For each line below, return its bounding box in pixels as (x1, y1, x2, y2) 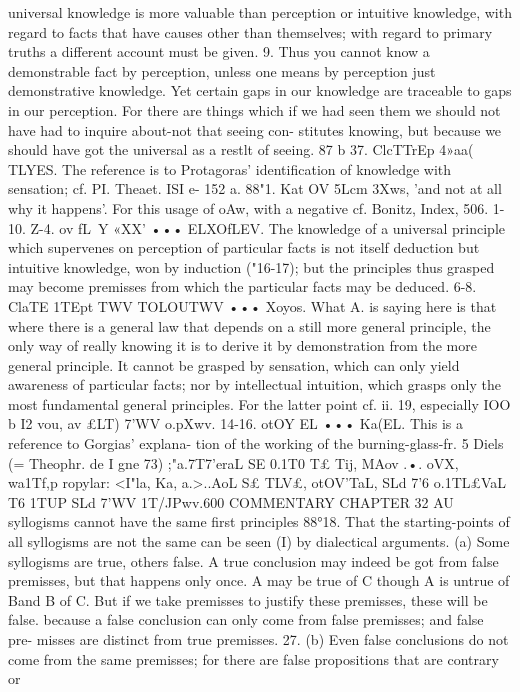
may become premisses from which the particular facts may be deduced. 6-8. (8, 276, 477, 297)
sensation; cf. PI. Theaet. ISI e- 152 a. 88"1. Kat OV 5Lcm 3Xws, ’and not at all (8, 178, 502, 199)
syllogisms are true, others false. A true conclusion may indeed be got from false (8, 550, 499, 571)
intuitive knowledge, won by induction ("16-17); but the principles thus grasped (8, 256, 495, 277)
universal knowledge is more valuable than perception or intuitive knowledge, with (8, 2, 512, 22)
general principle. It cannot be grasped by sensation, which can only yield (8, 354, 460, 375)
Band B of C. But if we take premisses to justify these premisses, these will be (8, 589, 488, 610)
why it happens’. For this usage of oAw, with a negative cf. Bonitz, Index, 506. (8, 197, 489, 218)
